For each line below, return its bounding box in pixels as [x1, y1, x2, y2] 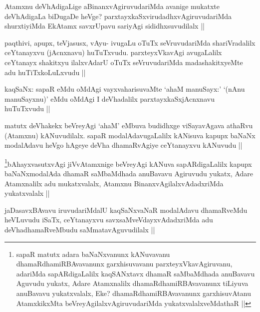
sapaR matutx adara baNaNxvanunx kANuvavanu [16, 248, 170, 259]
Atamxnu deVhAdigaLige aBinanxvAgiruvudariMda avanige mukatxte [4, 1, 220, 11]
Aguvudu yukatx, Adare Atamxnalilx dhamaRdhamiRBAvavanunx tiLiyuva [16, 278, 249, 288]
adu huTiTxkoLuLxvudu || [4, 67, 86, 77]
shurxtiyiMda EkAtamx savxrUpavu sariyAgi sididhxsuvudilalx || [4, 21, 205, 31]
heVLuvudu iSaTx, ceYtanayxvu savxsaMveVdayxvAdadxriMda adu [4, 214, 213, 225]
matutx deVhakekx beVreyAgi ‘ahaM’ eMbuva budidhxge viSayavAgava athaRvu [4, 120, 253, 130]
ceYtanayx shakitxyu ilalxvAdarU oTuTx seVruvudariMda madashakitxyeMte [4, 57, 243, 67]
